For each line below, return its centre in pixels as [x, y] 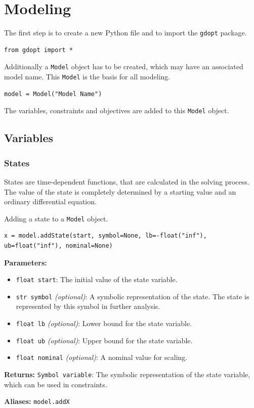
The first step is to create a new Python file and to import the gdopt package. [125, 33]
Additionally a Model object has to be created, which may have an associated [124, 66]
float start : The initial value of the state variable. [97, 279]
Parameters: [26, 262]
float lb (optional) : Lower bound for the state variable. [104, 323]
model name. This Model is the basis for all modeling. [87, 77]
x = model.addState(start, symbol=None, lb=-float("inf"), [105, 236]
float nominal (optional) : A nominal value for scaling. [102, 357]
